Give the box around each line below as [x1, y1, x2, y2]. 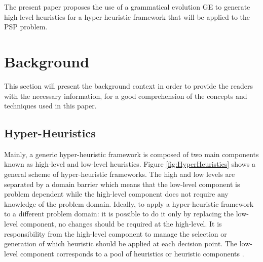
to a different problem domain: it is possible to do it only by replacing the [4, 208, 234, 219]
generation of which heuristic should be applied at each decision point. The [4, 238, 237, 249]
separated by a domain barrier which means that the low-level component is [4, 178, 240, 189]
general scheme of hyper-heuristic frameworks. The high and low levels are [4, 169, 235, 179]
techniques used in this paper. [4, 100, 97, 111]
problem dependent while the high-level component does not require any [4, 189, 229, 199]
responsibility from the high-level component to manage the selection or [4, 228, 227, 239]
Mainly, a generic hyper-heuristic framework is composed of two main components [4, 148, 259, 159]
